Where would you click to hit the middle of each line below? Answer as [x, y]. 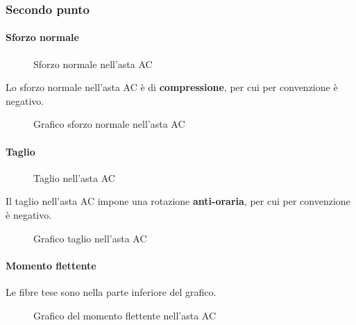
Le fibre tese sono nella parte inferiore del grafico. [111, 291]
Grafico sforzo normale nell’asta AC [109, 124]
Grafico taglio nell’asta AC [90, 238]
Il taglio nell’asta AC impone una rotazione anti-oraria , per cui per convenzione [178, 201]
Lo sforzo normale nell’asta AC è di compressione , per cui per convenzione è [172, 87]
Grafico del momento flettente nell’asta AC [125, 315]
